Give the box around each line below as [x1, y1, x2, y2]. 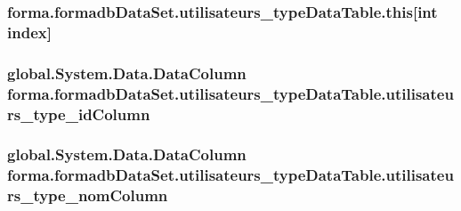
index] [7, 20, 52, 43]
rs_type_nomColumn [7, 184, 168, 207]
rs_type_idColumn [7, 102, 150, 125]
